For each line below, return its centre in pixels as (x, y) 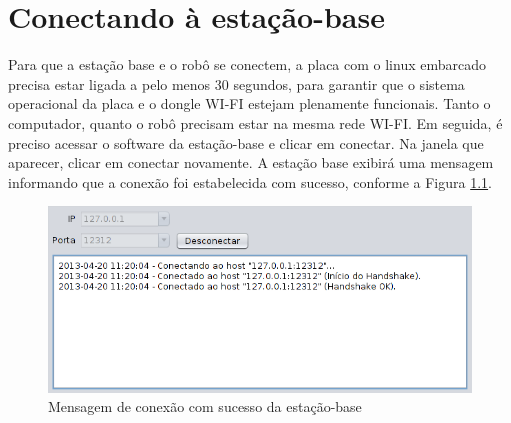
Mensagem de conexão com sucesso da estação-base (205, 406)
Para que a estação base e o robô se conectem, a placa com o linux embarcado (247, 64)
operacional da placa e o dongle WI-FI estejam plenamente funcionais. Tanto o (249, 103)
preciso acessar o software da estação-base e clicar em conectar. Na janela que (246, 142)
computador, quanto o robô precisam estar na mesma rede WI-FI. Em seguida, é (255, 122)
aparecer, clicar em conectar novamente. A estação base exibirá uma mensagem (251, 162)
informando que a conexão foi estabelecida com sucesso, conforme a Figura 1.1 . (250, 181)
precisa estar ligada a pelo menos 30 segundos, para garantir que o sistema (236, 83)
